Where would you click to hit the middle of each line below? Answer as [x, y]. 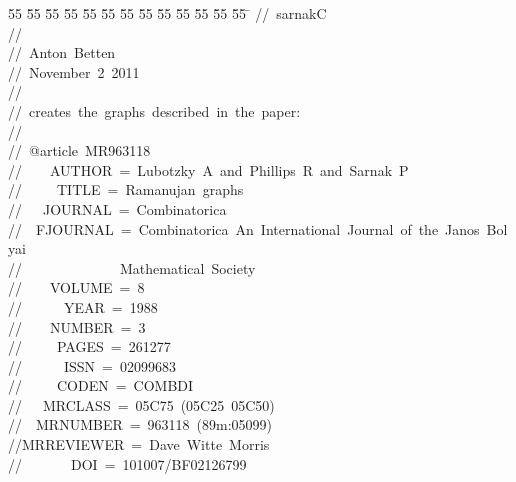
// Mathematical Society [132, 267]
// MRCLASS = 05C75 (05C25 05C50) [141, 404]
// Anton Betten [62, 52]
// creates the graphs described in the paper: [154, 110]
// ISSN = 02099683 [92, 365]
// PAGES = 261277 [89, 346]
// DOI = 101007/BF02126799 [127, 463]
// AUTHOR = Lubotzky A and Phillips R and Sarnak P [208, 169]
